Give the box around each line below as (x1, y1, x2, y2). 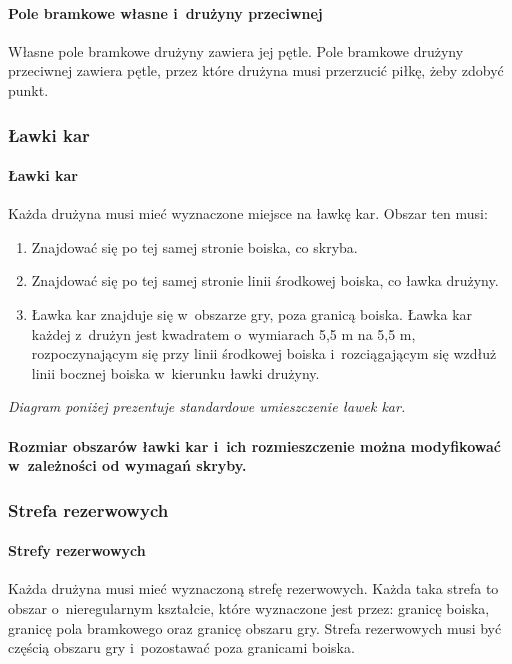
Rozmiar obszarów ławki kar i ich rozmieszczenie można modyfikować (8, 435, 501, 456)
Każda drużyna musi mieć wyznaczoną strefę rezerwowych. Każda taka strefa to (8, 578, 499, 599)
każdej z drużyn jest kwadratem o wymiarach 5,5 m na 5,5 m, (31, 323, 416, 344)
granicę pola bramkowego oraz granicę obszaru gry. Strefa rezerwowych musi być (8, 617, 502, 638)
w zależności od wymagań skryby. (8, 455, 247, 476)
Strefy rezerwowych (8, 540, 146, 561)
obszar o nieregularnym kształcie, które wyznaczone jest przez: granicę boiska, (8, 597, 490, 618)
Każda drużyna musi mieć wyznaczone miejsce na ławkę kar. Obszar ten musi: (8, 203, 488, 224)
